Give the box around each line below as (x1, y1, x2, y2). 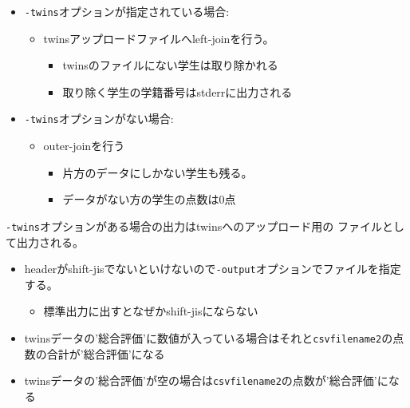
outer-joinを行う (43, 137, 125, 154)
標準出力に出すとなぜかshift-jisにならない (43, 303, 258, 319)
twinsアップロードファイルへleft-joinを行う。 (43, 30, 274, 46)
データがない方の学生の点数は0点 (62, 191, 236, 208)
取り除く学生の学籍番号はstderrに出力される (62, 83, 293, 100)
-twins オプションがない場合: (24, 110, 174, 127)
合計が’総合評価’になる (46, 345, 165, 362)
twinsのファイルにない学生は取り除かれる (62, 57, 278, 73)
